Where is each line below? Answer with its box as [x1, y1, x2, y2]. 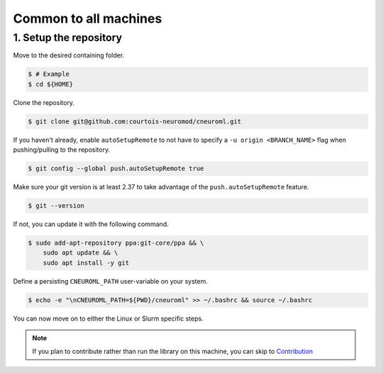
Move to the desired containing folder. [13, 51, 125, 60]
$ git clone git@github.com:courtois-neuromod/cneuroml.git [28, 117, 242, 126]
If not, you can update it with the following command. [13, 220, 170, 228]
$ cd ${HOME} [28, 80, 74, 88]
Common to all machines [13, 11, 162, 26]
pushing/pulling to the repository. [13, 145, 110, 154]
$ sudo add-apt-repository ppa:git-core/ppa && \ [28, 239, 204, 247]
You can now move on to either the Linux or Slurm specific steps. [13, 314, 204, 323]
